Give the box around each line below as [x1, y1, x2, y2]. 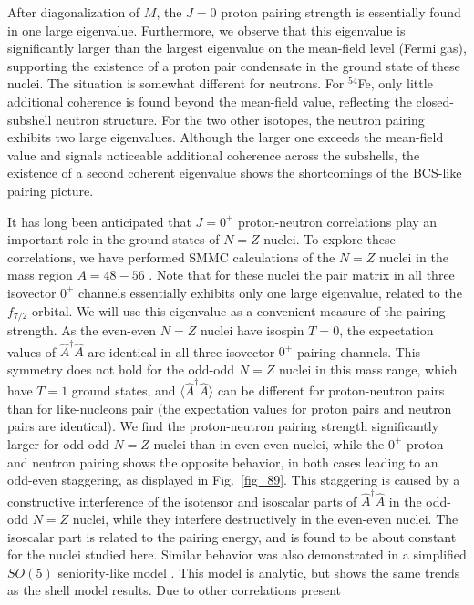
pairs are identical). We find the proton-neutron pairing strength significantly [7, 416, 439, 436]
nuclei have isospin [200, 320, 304, 339]
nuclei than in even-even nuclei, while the [153, 434, 385, 453]
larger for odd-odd [7, 434, 109, 453]
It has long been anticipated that [7, 211, 191, 231]
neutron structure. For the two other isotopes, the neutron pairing [56, 109, 425, 128]
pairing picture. [7, 180, 94, 200]
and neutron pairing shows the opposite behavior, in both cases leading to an [7, 452, 438, 471]
